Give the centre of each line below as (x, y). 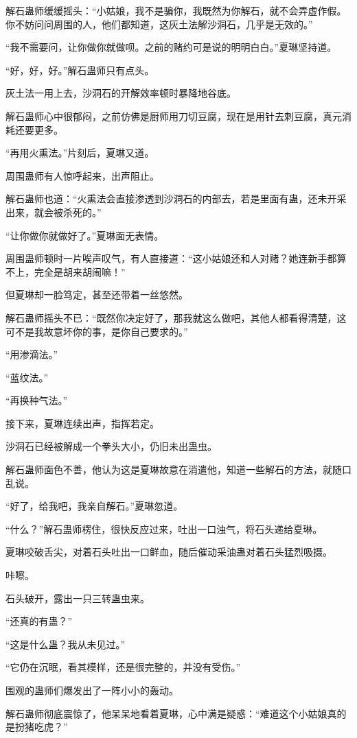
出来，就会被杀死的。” (54, 212)
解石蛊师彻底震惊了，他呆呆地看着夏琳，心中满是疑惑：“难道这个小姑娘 (166, 713)
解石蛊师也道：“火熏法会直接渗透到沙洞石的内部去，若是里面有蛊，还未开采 (176, 199)
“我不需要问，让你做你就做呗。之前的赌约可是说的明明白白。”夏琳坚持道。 (171, 47)
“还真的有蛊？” (39, 621)
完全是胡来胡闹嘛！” (80, 271)
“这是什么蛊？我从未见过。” (66, 644)
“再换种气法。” (37, 400)
